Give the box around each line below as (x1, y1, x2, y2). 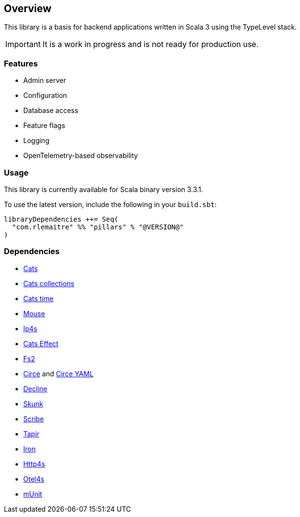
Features (4, 58, 38, 68)
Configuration (23, 91, 67, 100)
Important (5, 39, 41, 49)
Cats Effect (23, 339, 59, 348)
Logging (23, 136, 49, 145)
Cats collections (23, 279, 75, 288)
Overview (4, 2, 52, 15)
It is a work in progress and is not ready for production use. (42, 39, 259, 49)
